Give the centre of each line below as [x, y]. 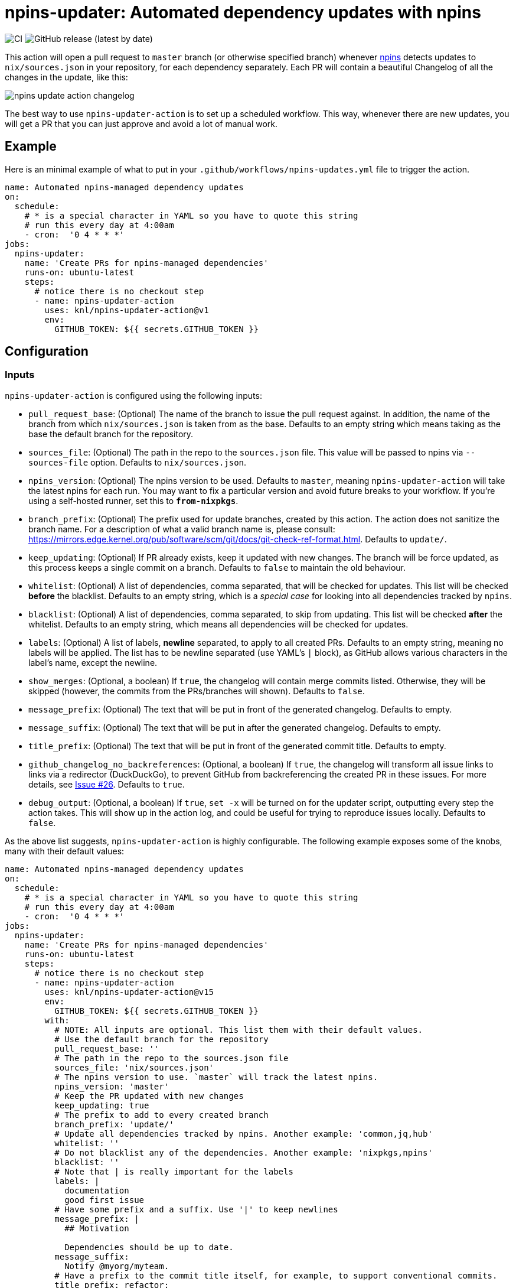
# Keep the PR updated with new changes [149, 1096]
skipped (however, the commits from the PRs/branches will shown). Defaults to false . [197, 691]
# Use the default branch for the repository [161, 1039]
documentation [97, 1190]
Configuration [47, 352]
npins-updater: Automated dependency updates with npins [243, 12]
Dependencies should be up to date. [149, 1247]
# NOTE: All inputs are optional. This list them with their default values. [239, 1030]
